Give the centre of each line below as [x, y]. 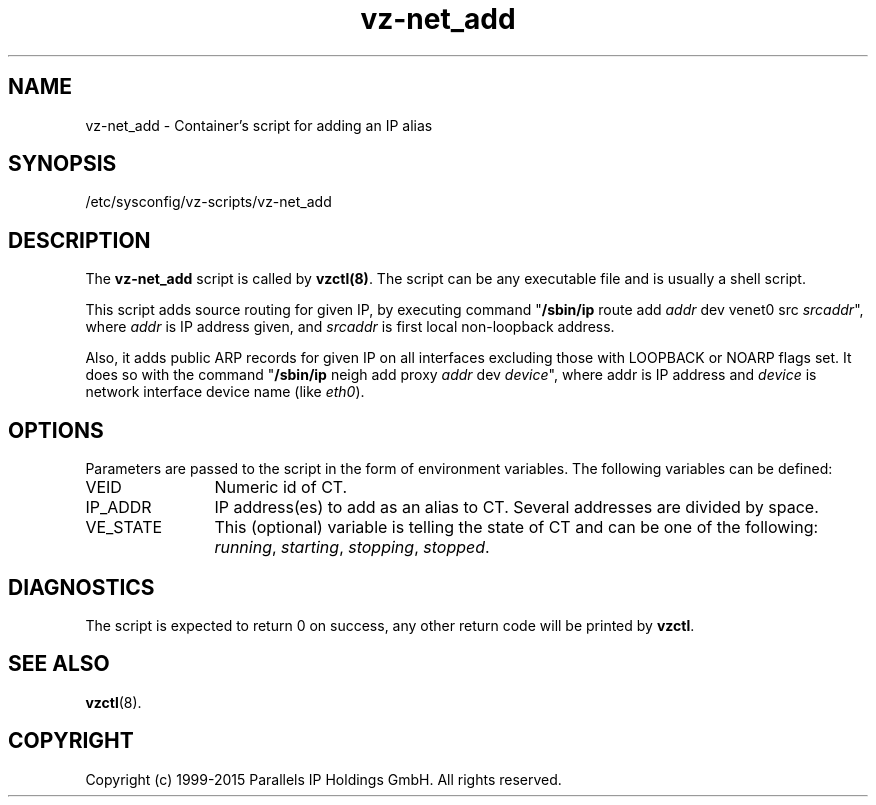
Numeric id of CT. [281, 487]
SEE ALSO [59, 664]
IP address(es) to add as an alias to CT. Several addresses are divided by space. [516, 507]
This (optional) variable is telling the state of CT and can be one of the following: [516, 527]
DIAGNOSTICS [81, 587]
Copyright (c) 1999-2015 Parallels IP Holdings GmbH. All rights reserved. [323, 779]
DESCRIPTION [79, 240]
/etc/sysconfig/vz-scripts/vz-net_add [208, 202]
